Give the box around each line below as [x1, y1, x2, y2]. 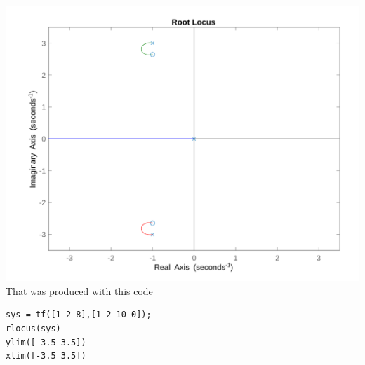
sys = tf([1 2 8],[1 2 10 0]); [6, 310, 152, 320]
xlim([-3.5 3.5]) [6, 351, 86, 361]
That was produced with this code [6, 283, 153, 298]
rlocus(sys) [6, 324, 61, 334]
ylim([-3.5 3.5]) [6, 337, 86, 347]
